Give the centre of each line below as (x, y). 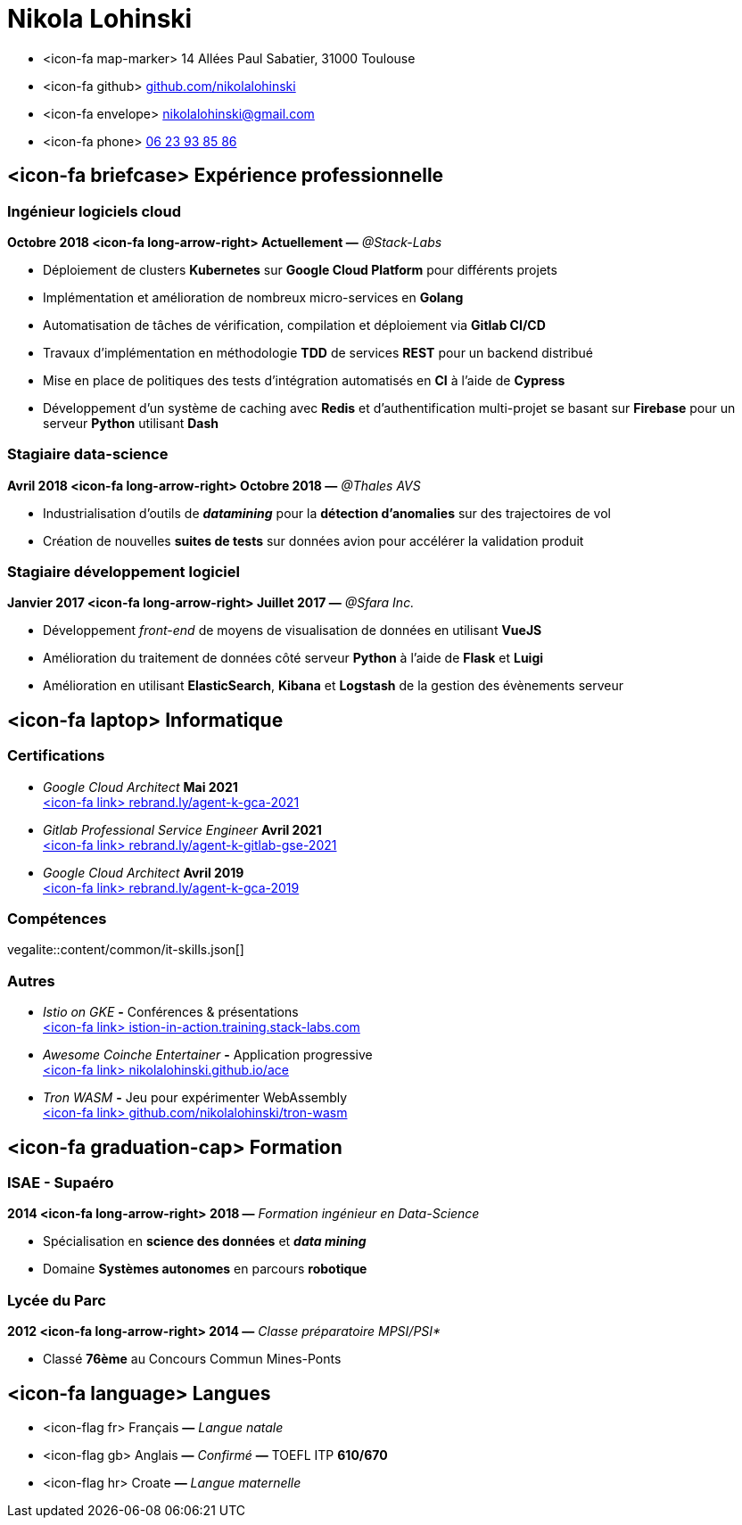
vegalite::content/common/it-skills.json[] (126, 950)
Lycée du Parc (57, 1300)
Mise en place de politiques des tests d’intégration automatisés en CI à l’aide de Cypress (304, 380)
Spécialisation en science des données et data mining (205, 1241)
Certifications (56, 756)
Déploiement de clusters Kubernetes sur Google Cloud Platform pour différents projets (300, 269)
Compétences (57, 919)
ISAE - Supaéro (61, 1183)
